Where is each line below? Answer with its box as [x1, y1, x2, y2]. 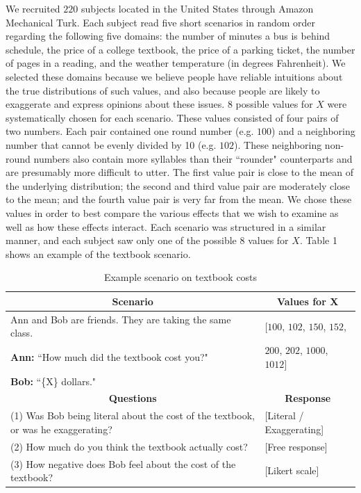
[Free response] [265, 439, 328, 453]
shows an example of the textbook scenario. [6, 246, 191, 261]
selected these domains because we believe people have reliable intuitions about [6, 69, 343, 83]
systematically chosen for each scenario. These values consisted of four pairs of [6, 110, 339, 124]
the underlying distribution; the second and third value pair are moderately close [6, 178, 350, 193]
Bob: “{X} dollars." [10, 373, 96, 388]
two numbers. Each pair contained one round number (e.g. [6, 124, 254, 138]
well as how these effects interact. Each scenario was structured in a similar [6, 219, 326, 234]
